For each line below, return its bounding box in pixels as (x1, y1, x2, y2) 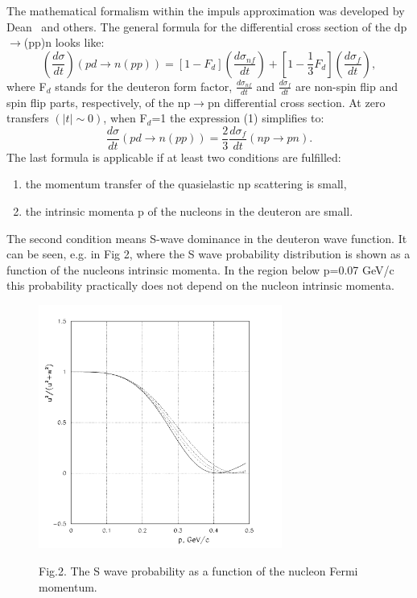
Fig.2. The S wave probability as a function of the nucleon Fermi (39, 562, 358, 579)
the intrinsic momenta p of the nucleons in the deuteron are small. (25, 203, 353, 220)
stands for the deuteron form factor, (55, 77, 233, 94)
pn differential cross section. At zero (207, 93, 386, 110)
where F (6, 77, 47, 94)
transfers (6, 109, 49, 126)
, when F (103, 109, 147, 126)
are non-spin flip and (295, 77, 398, 94)
